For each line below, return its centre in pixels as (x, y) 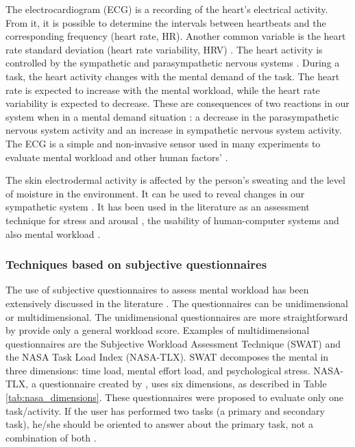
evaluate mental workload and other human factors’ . (117, 157)
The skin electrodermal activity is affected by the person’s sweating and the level (175, 180)
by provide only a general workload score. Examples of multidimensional (158, 330)
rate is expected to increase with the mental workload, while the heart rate (163, 89)
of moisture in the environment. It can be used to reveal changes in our (155, 193)
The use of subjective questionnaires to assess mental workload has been (157, 290)
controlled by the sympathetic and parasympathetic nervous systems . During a (173, 63)
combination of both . (51, 437)
